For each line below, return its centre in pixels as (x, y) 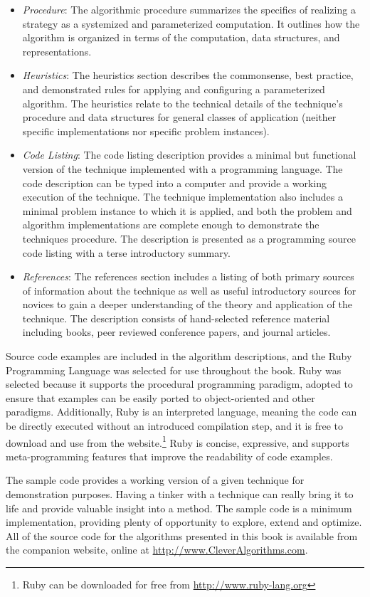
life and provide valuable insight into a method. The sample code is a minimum (179, 508)
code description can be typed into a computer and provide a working (175, 183)
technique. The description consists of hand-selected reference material (176, 318)
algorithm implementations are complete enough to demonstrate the (171, 224)
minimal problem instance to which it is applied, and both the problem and (187, 210)
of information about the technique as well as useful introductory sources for (189, 290)
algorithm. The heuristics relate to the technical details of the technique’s (183, 103)
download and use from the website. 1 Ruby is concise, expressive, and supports (178, 441)
